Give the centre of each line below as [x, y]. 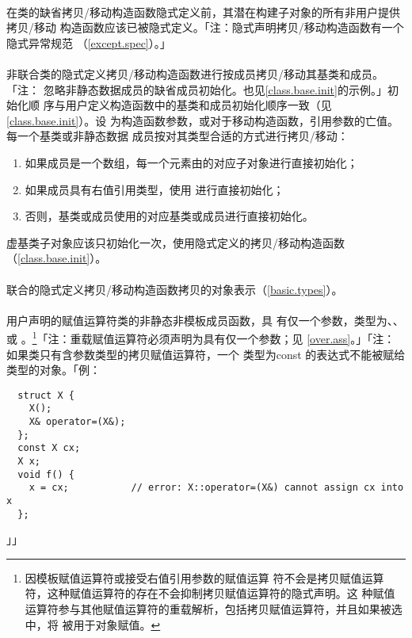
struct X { [46, 395]
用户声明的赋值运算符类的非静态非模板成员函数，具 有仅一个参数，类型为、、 [205, 320]
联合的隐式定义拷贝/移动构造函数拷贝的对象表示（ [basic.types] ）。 [175, 289]
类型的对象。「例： [53, 370]
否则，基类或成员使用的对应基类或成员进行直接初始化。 [169, 216]
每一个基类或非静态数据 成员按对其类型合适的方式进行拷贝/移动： [177, 136]
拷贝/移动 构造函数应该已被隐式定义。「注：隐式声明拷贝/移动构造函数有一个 [205, 27]
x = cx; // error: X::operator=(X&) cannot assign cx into [216, 488]
